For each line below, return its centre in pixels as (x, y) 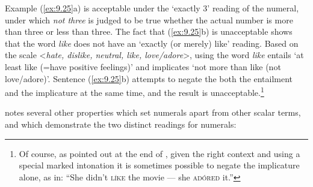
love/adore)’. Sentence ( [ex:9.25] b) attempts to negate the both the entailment (149, 78)
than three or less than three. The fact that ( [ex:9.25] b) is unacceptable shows (149, 31)
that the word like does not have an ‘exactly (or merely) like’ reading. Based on (152, 43)
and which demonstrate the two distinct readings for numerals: (121, 124)
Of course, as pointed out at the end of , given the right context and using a (160, 153)
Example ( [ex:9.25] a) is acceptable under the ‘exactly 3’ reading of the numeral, (152, 8)
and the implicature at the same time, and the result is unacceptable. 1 (135, 91)
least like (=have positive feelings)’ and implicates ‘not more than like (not (143, 66)
